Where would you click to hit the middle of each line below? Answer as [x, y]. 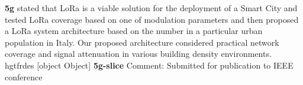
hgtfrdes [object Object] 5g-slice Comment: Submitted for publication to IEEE [149, 65]
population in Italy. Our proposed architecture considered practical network [142, 42]
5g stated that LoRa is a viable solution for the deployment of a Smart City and [151, 8]
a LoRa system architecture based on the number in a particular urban [134, 31]
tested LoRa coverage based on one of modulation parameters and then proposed [152, 19]
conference [24, 76]
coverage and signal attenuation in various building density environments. [138, 54]
